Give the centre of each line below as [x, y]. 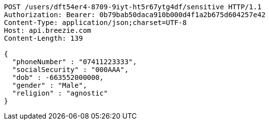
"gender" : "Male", [50, 85]
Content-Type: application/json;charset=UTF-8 [95, 23]
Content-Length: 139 [44, 38]
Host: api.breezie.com [48, 30]
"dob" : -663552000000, [58, 77]
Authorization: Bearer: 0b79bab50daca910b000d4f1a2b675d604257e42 [135, 15]
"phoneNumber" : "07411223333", [74, 62]
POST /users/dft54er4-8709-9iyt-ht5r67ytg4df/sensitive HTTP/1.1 [133, 7]
